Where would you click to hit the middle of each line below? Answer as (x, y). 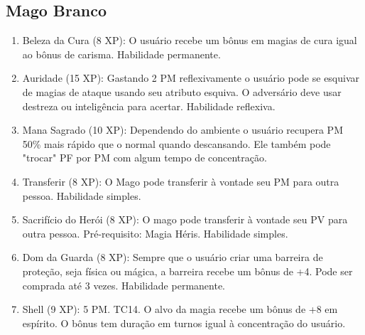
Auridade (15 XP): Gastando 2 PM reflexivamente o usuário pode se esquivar (191, 78)
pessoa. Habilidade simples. (82, 195)
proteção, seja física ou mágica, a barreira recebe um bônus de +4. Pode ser (187, 271)
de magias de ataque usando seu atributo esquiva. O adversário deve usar (182, 91)
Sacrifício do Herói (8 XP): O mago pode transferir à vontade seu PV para (185, 219)
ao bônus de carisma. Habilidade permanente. (121, 54)
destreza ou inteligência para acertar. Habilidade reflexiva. (149, 106)
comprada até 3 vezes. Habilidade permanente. (124, 285)
